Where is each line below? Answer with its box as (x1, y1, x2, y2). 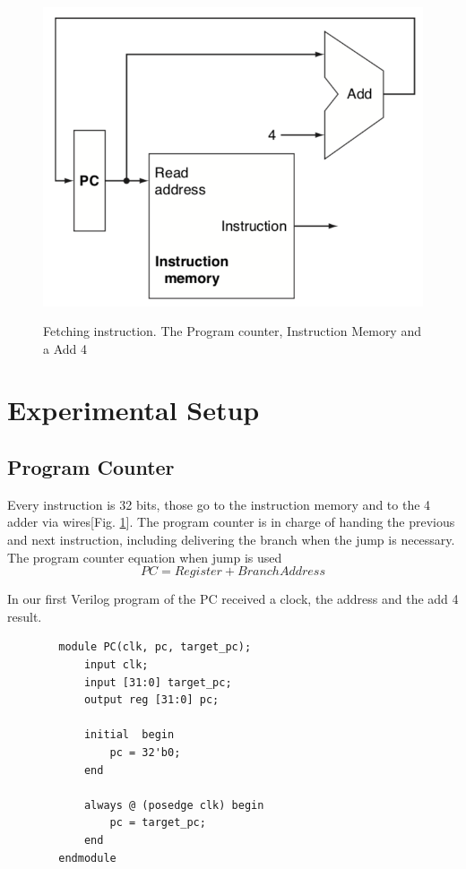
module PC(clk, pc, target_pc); (58, 641, 252, 654)
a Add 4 (43, 339, 87, 357)
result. (7, 607, 42, 625)
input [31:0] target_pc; (83, 675, 232, 689)
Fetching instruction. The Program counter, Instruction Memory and (43, 322, 421, 340)
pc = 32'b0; (109, 745, 181, 759)
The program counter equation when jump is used (7, 547, 282, 566)
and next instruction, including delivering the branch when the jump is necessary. (7, 530, 455, 549)
